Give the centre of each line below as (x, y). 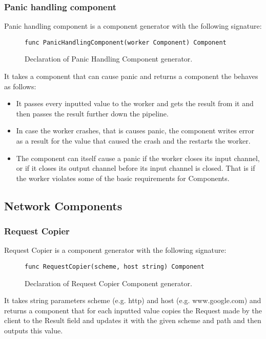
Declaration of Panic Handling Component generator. (109, 59)
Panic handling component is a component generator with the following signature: (133, 26)
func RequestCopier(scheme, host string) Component (115, 267)
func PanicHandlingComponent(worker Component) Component (126, 42)
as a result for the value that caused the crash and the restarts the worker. (133, 141)
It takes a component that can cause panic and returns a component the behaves (131, 76)
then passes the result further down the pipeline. (92, 113)
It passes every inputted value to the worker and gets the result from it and (135, 103)
